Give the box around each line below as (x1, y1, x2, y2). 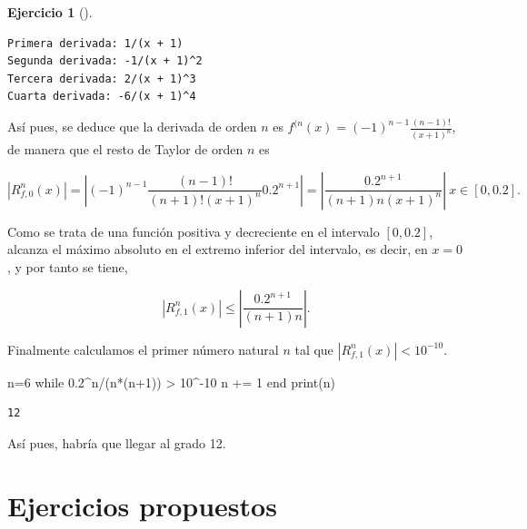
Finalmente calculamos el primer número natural (7, 339, 279, 358)
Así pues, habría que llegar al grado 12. (7, 433, 226, 452)
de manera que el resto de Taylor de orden (7, 140, 244, 159)
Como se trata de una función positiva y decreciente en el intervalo (7, 221, 380, 240)
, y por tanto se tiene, (7, 257, 128, 276)
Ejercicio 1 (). (7, 3, 93, 21)
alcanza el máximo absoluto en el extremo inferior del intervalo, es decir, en (7, 240, 428, 259)
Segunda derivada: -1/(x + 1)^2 (7, 54, 203, 68)
